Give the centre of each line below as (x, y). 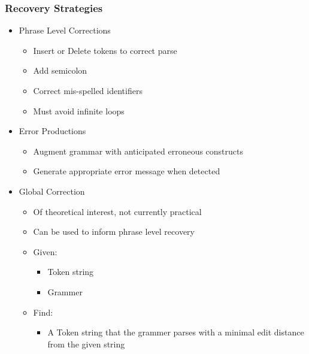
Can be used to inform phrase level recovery (114, 232)
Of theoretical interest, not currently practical (117, 211)
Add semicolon (60, 70)
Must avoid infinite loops (79, 111)
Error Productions (52, 131)
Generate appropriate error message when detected (127, 171)
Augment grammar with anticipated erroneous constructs (138, 151)
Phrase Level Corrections (65, 30)
